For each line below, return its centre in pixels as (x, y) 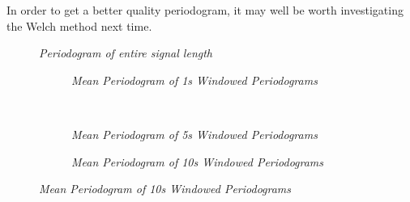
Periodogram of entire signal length (126, 53)
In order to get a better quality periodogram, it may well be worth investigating (205, 10)
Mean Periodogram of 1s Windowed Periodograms (194, 80)
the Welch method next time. (79, 25)
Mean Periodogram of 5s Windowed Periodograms (194, 134)
